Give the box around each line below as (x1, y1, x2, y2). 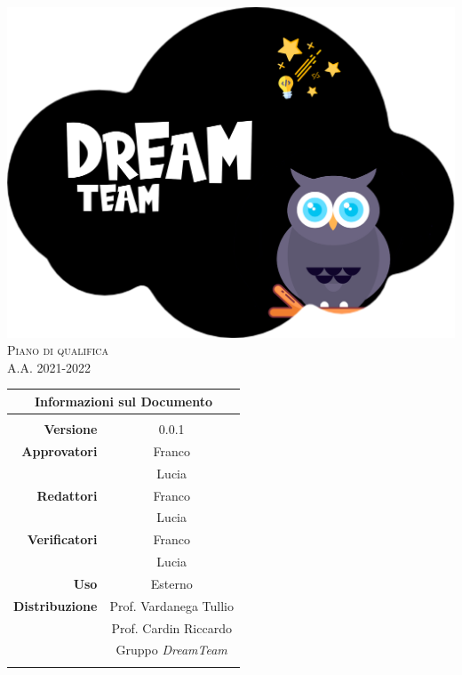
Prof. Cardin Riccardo (111, 618, 232, 637)
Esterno (150, 574, 193, 592)
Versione (44, 419, 98, 438)
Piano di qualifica (7, 341, 108, 359)
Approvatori (21, 441, 98, 460)
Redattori (36, 486, 98, 504)
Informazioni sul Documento (34, 391, 212, 410)
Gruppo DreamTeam (115, 640, 227, 659)
